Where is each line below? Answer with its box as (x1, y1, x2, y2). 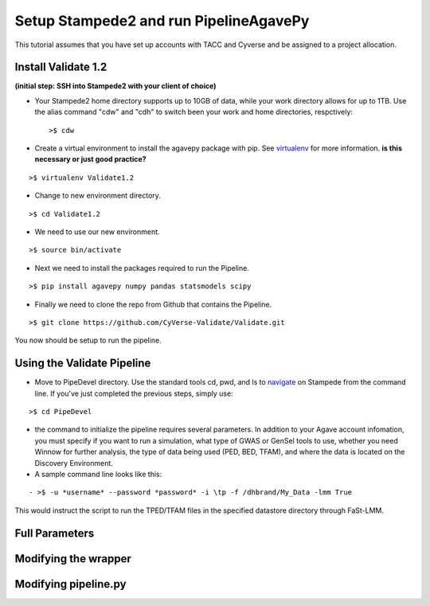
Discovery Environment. (34, 458, 113, 467)
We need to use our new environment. (34, 227, 160, 237)
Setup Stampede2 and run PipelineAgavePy (14, 12, 310, 29)
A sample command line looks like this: (34, 469, 162, 479)
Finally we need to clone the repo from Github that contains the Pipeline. (34, 299, 272, 309)
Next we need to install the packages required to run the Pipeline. (34, 263, 250, 272)
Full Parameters (14, 526, 95, 540)
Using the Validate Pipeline (14, 357, 151, 370)
